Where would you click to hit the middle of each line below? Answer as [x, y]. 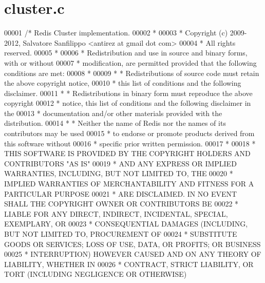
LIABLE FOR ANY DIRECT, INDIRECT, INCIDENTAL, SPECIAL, [116, 213]
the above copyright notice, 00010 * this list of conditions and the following [123, 83]
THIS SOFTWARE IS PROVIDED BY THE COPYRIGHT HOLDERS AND [127, 153]
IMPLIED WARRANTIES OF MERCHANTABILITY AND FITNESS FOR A [129, 184]
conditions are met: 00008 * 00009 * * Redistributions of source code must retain [132, 73]
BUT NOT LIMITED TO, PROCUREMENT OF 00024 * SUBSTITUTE [121, 234]
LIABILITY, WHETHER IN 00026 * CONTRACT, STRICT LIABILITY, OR [129, 264]
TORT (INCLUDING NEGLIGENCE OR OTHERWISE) [96, 274]
